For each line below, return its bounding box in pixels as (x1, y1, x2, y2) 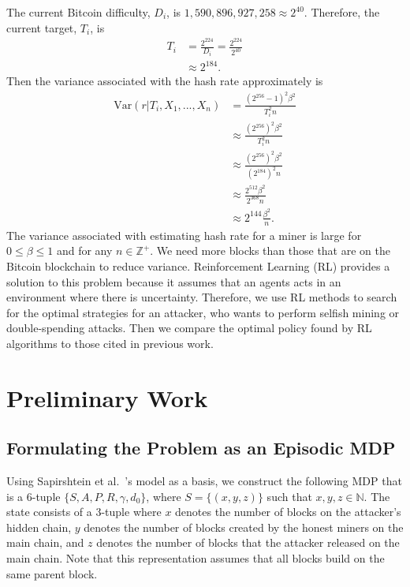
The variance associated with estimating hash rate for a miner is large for (6, 226, 362, 243)
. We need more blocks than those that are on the (150, 242, 390, 259)
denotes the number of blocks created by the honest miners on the (84, 518, 404, 535)
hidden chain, (6, 518, 72, 535)
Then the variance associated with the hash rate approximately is (6, 73, 323, 89)
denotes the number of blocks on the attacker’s (175, 503, 401, 520)
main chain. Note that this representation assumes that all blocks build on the (6, 550, 385, 566)
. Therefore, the (304, 4, 380, 20)
